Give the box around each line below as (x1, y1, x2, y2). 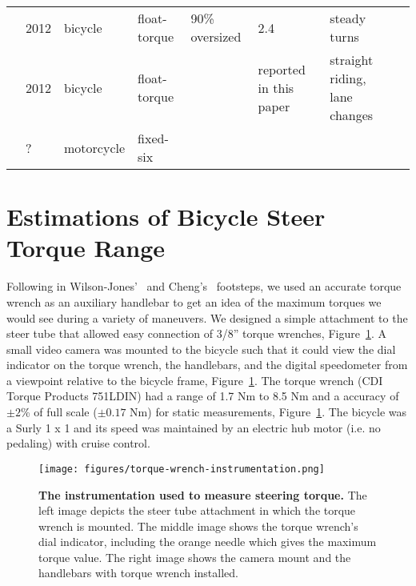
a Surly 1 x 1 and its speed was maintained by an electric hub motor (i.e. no (6, 419, 381, 435)
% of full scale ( (20, 403, 98, 420)
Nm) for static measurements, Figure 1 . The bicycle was (130, 403, 407, 420)
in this (258, 78, 294, 97)
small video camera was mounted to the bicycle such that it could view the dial (6, 340, 396, 357)
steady (330, 9, 366, 27)
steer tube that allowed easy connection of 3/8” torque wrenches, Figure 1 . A (6, 325, 386, 342)
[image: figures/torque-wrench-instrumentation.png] (38, 463, 325, 475)
